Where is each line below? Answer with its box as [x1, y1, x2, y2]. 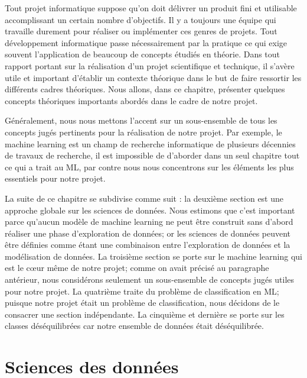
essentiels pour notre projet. [5, 172, 106, 185]
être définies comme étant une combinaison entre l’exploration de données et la [5, 238, 290, 251]
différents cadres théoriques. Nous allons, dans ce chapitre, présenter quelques [5, 83, 285, 95]
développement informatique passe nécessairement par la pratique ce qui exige [5, 36, 287, 49]
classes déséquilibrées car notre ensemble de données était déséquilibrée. [5, 319, 264, 332]
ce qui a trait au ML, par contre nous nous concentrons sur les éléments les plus [5, 160, 294, 173]
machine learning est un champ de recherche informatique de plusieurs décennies [5, 137, 296, 150]
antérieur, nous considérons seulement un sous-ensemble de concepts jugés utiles [5, 273, 295, 286]
